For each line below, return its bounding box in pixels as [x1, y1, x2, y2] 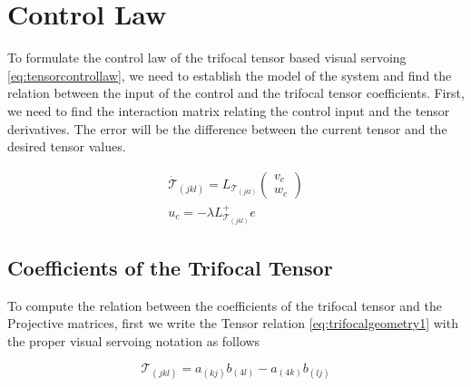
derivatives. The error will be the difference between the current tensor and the [7, 119, 447, 138]
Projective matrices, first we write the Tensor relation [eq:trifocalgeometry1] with [7, 314, 458, 333]
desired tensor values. [7, 137, 126, 156]
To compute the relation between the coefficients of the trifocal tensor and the [7, 295, 442, 314]
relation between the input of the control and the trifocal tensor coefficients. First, [7, 83, 465, 102]
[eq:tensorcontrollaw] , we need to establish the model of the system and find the [7, 65, 452, 84]
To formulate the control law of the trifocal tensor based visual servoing [7, 48, 407, 67]
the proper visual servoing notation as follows [7, 332, 260, 351]
